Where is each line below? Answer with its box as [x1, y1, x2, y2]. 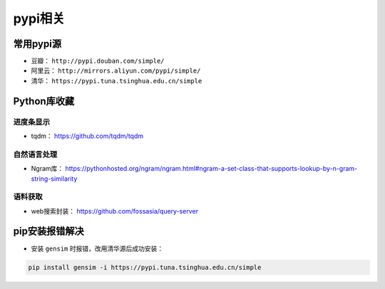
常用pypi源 [13, 38, 62, 50]
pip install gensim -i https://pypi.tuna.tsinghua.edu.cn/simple [28, 263, 262, 271]
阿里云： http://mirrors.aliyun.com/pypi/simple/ [31, 66, 201, 75]
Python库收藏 [13, 95, 75, 107]
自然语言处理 [13, 149, 58, 159]
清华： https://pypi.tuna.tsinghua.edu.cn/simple [31, 76, 202, 85]
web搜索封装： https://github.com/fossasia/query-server [31, 206, 199, 215]
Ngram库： [31, 164, 64, 173]
